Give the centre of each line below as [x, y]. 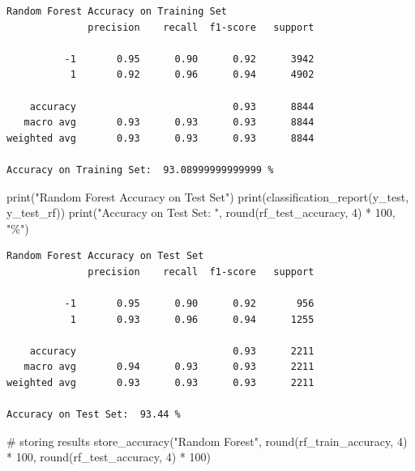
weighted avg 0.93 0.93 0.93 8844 [160, 138]
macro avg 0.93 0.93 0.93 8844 [169, 123]
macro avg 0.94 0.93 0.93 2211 [169, 367]
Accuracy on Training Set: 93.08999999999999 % [140, 170]
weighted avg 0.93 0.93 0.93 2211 [160, 383]
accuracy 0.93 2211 [172, 351]
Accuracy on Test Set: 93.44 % [94, 415]
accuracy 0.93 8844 [172, 106]
